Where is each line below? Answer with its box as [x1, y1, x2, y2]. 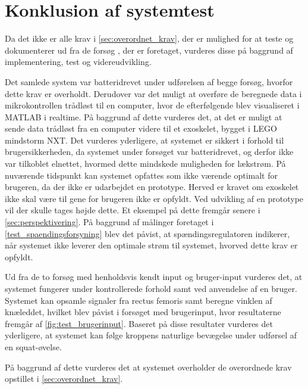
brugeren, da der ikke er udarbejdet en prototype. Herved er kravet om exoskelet [5, 181, 299, 193]
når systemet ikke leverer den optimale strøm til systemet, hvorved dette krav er [5, 239, 298, 251]
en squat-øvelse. [5, 340, 62, 353]
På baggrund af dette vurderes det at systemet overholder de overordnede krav [5, 360, 292, 373]
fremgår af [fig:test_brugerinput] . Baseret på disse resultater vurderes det [5, 317, 273, 329]
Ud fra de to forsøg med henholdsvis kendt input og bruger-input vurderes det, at [5, 270, 303, 283]
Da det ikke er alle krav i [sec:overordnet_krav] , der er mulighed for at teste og [5, 32, 294, 45]
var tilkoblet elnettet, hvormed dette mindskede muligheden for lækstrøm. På [5, 157, 286, 170]
